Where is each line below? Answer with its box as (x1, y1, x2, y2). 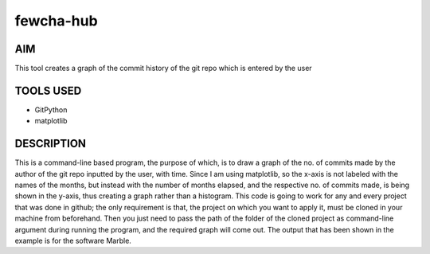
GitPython (34, 104, 68, 115)
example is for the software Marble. (14, 236, 131, 245)
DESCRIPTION (14, 137, 87, 150)
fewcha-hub (14, 12, 99, 29)
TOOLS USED (14, 84, 82, 97)
